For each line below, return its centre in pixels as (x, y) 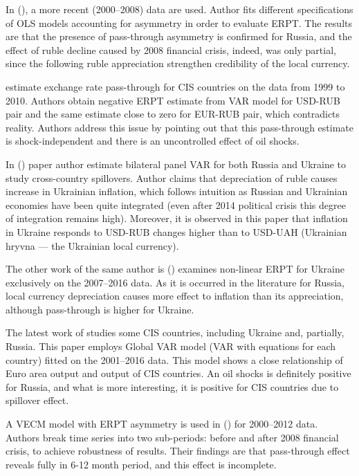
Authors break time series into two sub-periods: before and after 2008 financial (172, 437)
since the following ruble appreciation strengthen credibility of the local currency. (178, 63)
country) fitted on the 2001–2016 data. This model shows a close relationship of (174, 359)
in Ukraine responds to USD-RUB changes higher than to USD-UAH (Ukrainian (176, 231)
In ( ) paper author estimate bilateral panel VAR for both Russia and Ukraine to (176, 164)
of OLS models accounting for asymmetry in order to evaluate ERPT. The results (179, 22)
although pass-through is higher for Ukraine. (100, 309)
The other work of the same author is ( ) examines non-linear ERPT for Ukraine (175, 269)
